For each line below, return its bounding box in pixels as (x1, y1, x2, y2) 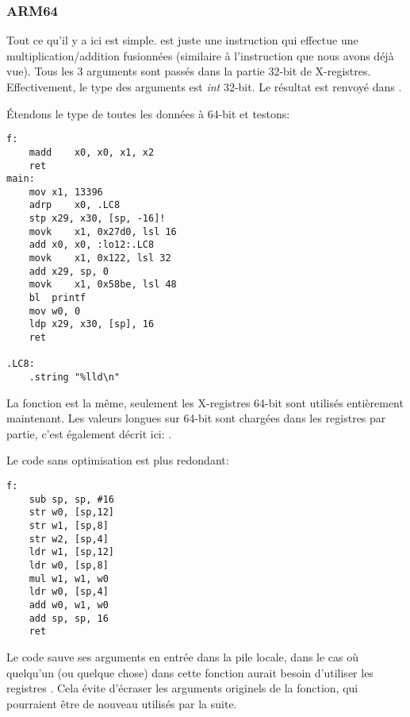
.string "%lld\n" (29, 372, 121, 383)
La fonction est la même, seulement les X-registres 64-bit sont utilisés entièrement (6, 394, 404, 411)
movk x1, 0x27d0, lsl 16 (29, 226, 177, 237)
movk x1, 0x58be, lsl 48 (29, 279, 177, 291)
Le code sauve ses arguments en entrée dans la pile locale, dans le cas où (6, 648, 359, 665)
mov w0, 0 (29, 305, 81, 317)
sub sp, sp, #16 (29, 493, 115, 505)
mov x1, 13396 (29, 186, 103, 198)
